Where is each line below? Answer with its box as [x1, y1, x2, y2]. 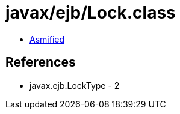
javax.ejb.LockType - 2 [29, 80, 120, 91]
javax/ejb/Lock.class [5, 2, 176, 23]
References [5, 55, 76, 70]
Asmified [29, 34, 65, 44]
